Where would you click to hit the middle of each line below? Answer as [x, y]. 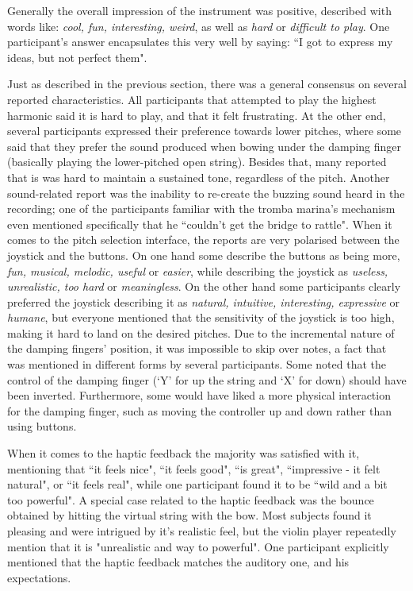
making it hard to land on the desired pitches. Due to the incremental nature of [201, 332]
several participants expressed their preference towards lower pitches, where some [205, 131]
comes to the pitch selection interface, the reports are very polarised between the [203, 239]
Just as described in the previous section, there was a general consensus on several [207, 84]
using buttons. [42, 426]
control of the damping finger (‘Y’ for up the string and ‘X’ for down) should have [207, 379]
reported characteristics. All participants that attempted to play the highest [192, 99]
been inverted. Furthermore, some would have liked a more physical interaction [199, 395]
